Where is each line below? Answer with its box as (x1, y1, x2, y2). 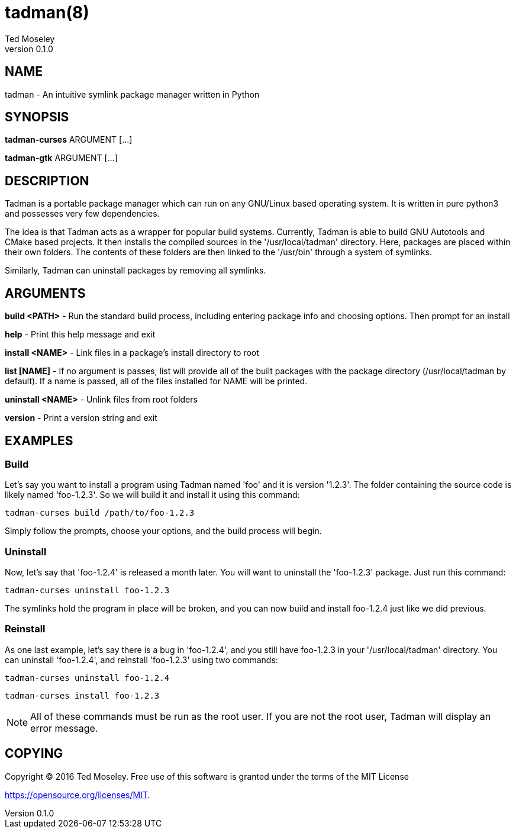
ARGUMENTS (5, 285, 86, 301)
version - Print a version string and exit (5, 413, 157, 423)
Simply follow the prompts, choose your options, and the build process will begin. (5, 526, 322, 536)
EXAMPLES (5, 433, 73, 448)
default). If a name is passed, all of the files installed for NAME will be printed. (5, 376, 308, 387)
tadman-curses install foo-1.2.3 (5, 690, 160, 700)
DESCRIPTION (5, 173, 89, 188)
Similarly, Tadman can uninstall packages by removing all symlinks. (5, 265, 266, 276)
